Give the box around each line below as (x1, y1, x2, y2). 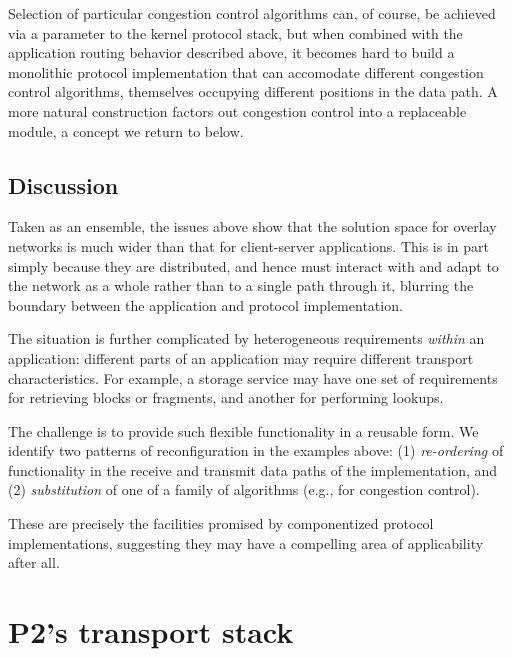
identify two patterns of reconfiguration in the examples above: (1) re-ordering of (8, 440, 504, 461)
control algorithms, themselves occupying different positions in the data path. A (8, 81, 498, 102)
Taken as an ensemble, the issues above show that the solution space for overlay (8, 216, 497, 237)
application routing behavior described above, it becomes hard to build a (8, 42, 455, 63)
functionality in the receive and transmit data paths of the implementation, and (8, 459, 498, 480)
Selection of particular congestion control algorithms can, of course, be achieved (8, 3, 496, 23)
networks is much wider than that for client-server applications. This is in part (8, 235, 489, 256)
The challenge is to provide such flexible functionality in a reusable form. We (8, 420, 479, 441)
